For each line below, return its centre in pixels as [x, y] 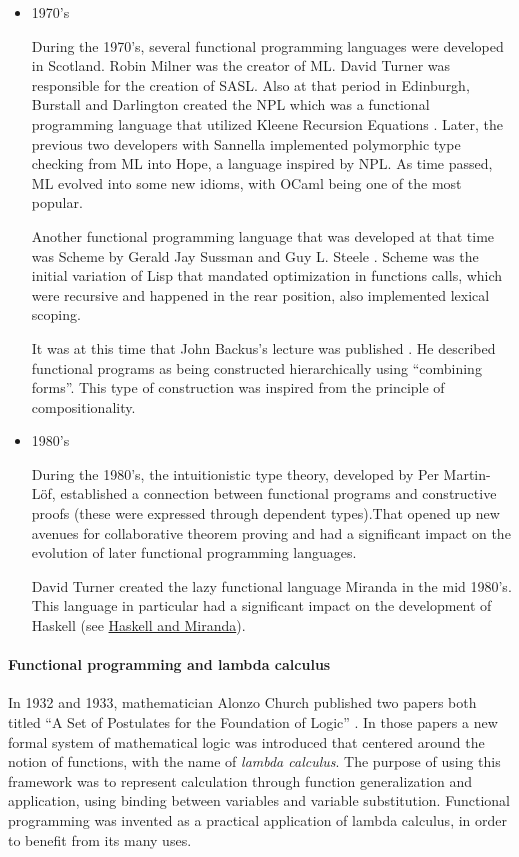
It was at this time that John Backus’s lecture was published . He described [263, 347]
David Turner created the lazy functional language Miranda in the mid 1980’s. [271, 585]
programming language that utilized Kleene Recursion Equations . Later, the [267, 123]
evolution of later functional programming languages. [194, 552]
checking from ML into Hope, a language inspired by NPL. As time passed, [262, 163]
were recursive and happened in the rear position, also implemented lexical [260, 294]
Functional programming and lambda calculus [169, 664]
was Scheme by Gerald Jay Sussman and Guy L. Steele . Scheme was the [255, 255]
